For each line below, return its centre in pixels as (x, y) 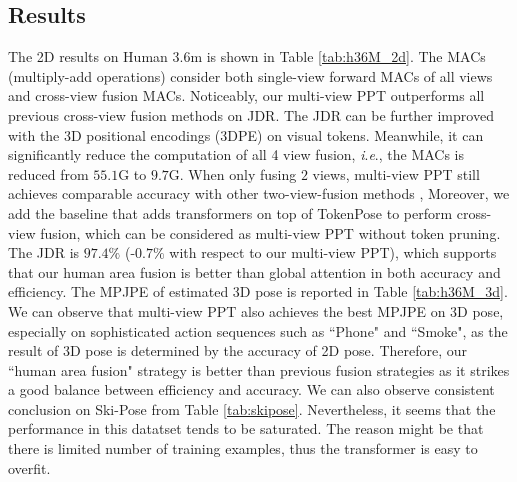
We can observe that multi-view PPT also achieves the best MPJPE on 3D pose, (256, 310)
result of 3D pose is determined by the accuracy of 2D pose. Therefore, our (238, 350)
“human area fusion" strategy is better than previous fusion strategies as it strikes (259, 369)
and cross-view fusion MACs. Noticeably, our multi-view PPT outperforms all (246, 95)
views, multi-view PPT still (396, 173)
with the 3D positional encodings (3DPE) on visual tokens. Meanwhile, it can (246, 134)
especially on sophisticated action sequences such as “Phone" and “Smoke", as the (258, 330)
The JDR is (44, 252)
